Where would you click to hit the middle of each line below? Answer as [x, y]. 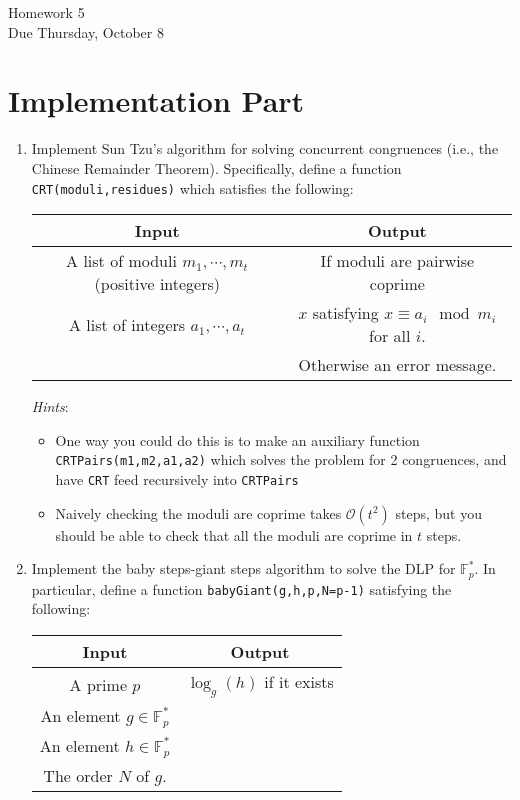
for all [390, 336]
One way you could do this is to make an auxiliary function [237, 439]
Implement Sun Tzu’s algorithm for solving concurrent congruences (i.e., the [265, 148]
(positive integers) [157, 284]
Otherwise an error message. [397, 365]
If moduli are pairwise [397, 261]
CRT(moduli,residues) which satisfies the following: [192, 187]
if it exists [299, 681]
